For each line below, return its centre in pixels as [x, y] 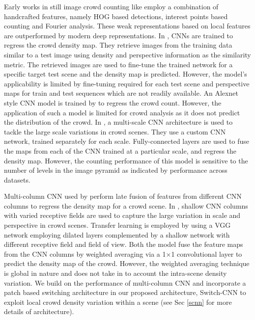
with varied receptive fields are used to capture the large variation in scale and [122, 215]
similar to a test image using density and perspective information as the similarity [127, 54]
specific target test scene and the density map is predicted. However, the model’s [126, 74]
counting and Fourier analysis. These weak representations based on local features [127, 26]
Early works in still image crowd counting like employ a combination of [111, 6]
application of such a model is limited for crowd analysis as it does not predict [122, 112]
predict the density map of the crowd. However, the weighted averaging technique [127, 263]
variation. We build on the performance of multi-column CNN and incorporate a [125, 282]
